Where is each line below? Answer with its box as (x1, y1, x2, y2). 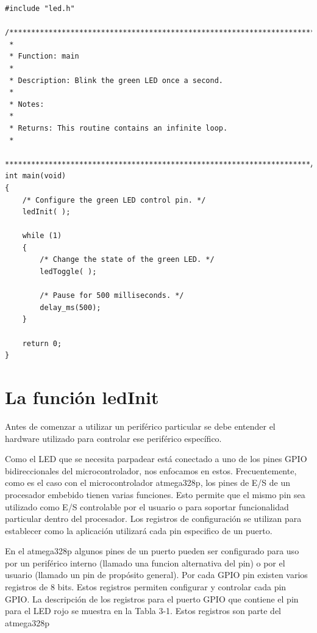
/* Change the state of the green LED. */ (40, 255, 215, 264)
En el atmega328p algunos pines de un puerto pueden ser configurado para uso (5, 544, 299, 557)
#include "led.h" (5, 4, 75, 13)
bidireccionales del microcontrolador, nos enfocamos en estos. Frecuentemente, (5, 464, 297, 477)
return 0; (22, 339, 62, 348)
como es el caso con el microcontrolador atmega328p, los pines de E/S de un (5, 476, 291, 489)
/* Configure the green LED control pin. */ (22, 195, 206, 204)
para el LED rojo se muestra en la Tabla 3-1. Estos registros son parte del (5, 604, 282, 617)
